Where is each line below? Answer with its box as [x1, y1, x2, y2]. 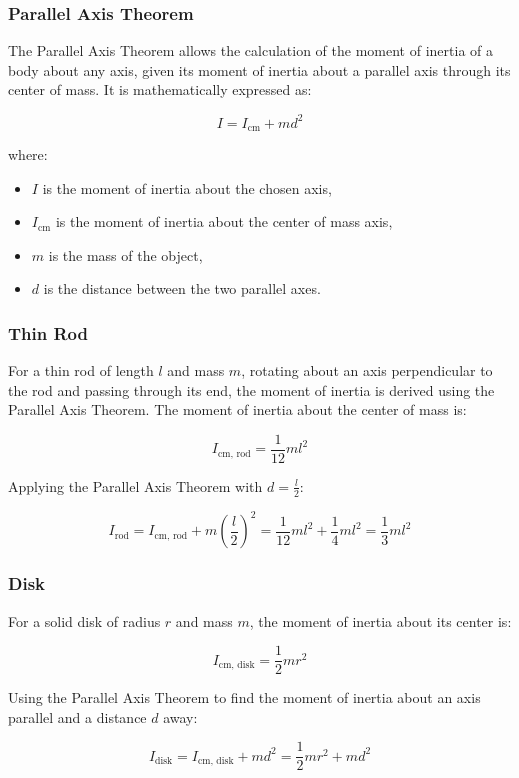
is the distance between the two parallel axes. [43, 278, 321, 299]
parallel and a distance [8, 706, 147, 727]
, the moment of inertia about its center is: [249, 610, 512, 631]
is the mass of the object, [48, 244, 203, 265]
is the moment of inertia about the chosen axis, [42, 177, 332, 198]
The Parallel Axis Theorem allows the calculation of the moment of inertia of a [8, 40, 493, 61]
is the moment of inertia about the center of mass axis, [55, 211, 393, 232]
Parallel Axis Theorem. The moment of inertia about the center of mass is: [8, 399, 467, 420]
